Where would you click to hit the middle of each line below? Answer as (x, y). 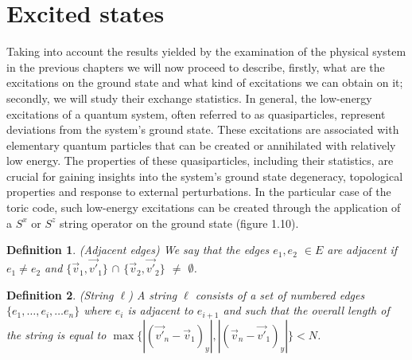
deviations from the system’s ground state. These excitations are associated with (203, 129)
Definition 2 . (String (60, 294)
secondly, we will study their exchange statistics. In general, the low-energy (189, 98)
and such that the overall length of (306, 310)
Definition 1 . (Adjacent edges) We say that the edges (138, 250)
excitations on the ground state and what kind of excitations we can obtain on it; (205, 82)
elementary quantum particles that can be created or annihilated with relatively (201, 145)
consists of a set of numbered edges (280, 294)
